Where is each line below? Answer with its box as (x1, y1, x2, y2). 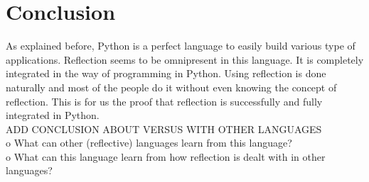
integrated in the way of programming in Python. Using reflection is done (6, 66, 326, 81)
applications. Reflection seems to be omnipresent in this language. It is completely (6, 52, 364, 67)
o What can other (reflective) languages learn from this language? (6, 135, 292, 150)
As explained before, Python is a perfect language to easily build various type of (6, 38, 355, 53)
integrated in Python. (6, 108, 100, 123)
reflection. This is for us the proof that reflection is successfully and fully (6, 93, 323, 108)
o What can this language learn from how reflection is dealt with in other (6, 149, 326, 164)
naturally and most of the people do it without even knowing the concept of (6, 79, 337, 94)
